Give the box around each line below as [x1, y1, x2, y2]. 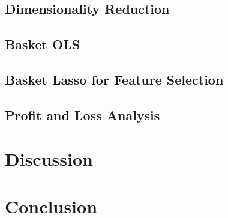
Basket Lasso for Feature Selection [5, 70, 224, 88]
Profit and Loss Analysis [5, 105, 160, 124]
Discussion [5, 147, 93, 171]
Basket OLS [5, 35, 80, 53]
